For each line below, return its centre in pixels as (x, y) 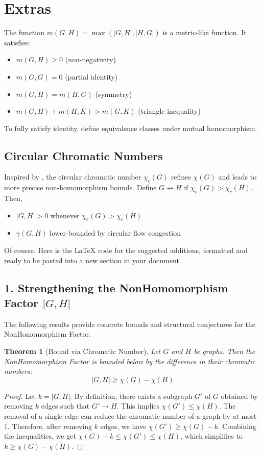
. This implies (138, 406)
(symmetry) (114, 94)
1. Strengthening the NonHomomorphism (116, 287)
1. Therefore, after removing (48, 426)
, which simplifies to (211, 436)
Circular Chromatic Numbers (84, 155)
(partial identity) (91, 76)
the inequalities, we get (40, 436)
